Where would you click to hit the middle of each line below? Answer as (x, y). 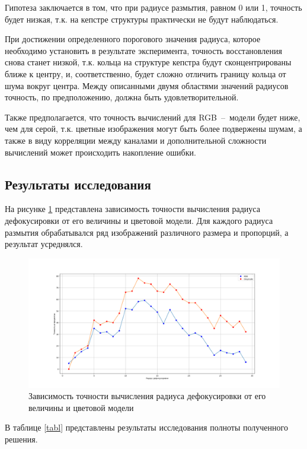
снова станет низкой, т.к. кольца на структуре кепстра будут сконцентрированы (148, 62)
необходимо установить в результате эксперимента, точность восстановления (143, 50)
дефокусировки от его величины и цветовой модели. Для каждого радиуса (139, 220)
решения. (21, 439)
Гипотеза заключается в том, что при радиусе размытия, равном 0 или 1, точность (153, 7)
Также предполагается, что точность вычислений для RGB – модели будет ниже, (153, 117)
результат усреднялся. (44, 244)
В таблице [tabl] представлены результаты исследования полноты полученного (146, 427)
